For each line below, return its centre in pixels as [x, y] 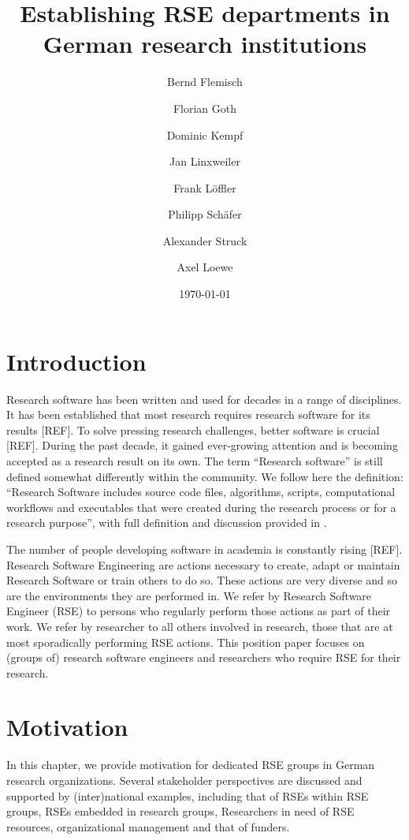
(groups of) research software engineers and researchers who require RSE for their [204, 657]
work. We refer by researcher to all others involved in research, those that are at [200, 626]
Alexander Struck [205, 240]
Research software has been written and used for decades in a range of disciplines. [204, 399]
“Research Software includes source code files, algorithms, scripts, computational [201, 492]
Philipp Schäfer [205, 214]
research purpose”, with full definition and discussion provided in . [167, 523]
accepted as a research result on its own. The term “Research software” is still [195, 460]
